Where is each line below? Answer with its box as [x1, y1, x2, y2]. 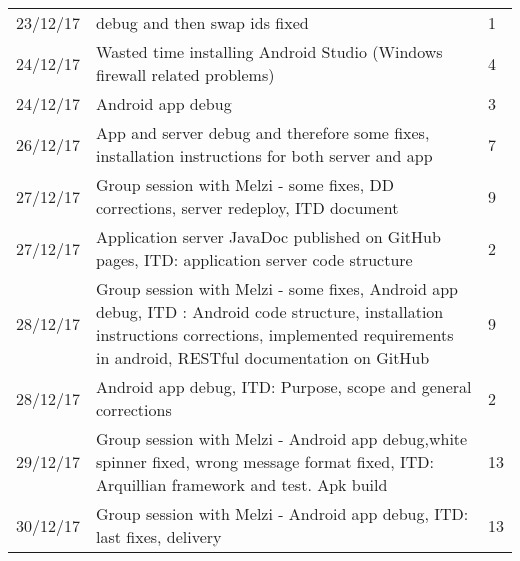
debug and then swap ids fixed [96, 11, 309, 34]
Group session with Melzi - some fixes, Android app [96, 277, 458, 300]
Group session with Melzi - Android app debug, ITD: [96, 502, 469, 525]
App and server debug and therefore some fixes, [96, 121, 430, 144]
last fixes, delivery [96, 525, 222, 548]
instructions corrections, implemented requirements [96, 323, 454, 346]
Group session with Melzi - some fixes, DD [96, 173, 394, 196]
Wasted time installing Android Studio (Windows [96, 40, 443, 63]
